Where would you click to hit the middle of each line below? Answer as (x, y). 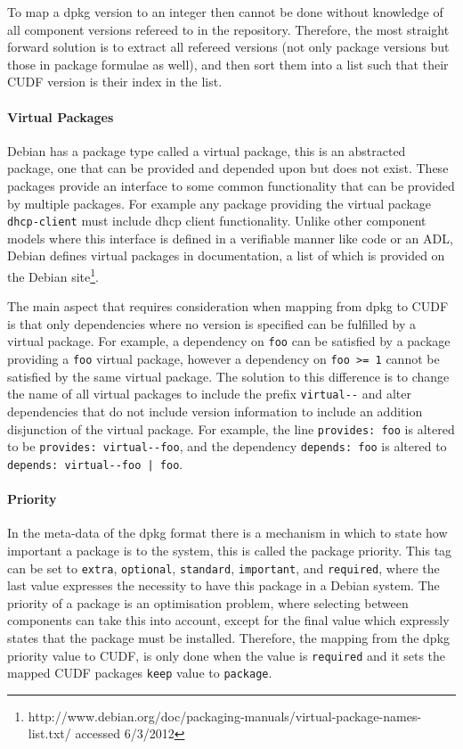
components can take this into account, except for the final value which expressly (228, 620)
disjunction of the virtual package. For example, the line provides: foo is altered (231, 428)
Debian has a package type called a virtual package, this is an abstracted (207, 150)
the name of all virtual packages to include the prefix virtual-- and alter (209, 394)
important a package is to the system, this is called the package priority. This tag (230, 550)
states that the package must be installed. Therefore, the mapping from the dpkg (229, 637)
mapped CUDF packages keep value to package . (140, 673)
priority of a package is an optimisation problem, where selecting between (208, 602)
